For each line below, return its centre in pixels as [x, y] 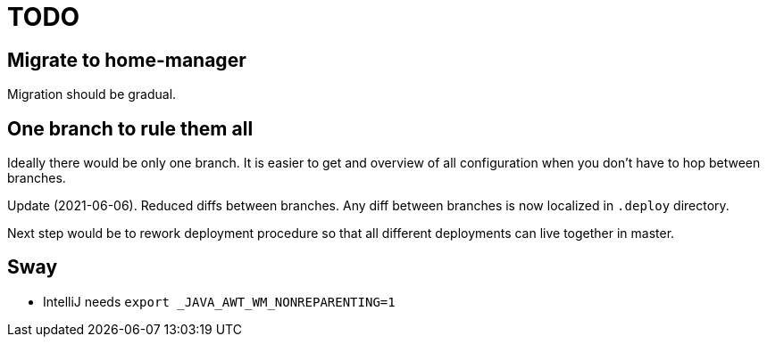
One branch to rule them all [130, 128]
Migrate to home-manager [127, 60]
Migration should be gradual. [92, 94]
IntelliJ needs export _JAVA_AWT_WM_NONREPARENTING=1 [219, 301]
